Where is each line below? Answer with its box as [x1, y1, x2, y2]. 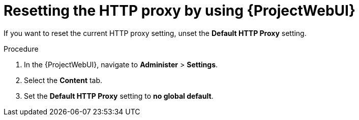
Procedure [4, 44, 39, 53]
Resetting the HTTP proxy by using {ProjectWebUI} [4, 2, 356, 19]
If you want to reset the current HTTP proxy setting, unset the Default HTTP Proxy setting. [4, 28, 307, 37]
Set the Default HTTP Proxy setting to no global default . [24, 91, 214, 100]
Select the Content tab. [24, 75, 103, 85]
